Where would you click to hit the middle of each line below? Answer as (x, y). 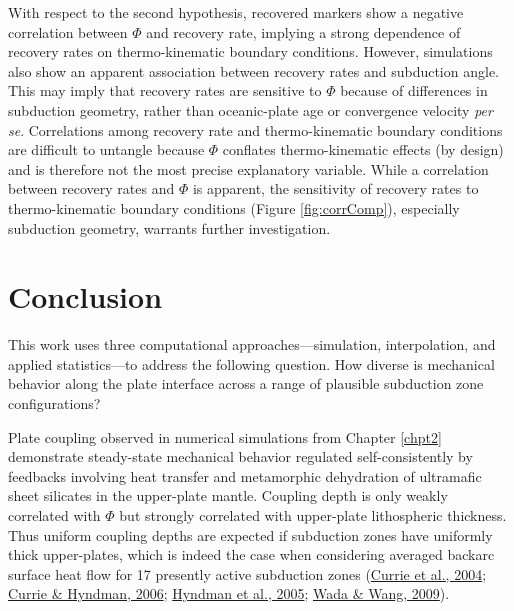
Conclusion (85, 296)
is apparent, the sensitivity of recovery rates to (335, 188)
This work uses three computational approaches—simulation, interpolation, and (252, 344)
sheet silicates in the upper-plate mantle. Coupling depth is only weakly (228, 495)
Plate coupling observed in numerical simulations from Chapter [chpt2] (225, 436)
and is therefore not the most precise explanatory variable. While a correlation (248, 168)
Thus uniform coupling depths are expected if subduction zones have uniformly (250, 534)
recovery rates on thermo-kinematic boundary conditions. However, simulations (250, 51)
